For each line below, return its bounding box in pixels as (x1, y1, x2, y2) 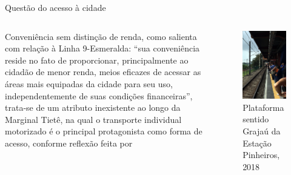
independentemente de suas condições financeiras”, (5, 89, 193, 102)
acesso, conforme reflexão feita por (5, 136, 133, 149)
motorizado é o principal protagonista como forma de (5, 125, 202, 137)
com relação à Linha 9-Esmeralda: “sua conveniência (5, 42, 200, 54)
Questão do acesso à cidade (5, 1, 106, 13)
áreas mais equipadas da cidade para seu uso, (5, 77, 173, 90)
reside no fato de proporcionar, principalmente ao (5, 53, 189, 66)
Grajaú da (242, 124, 281, 137)
